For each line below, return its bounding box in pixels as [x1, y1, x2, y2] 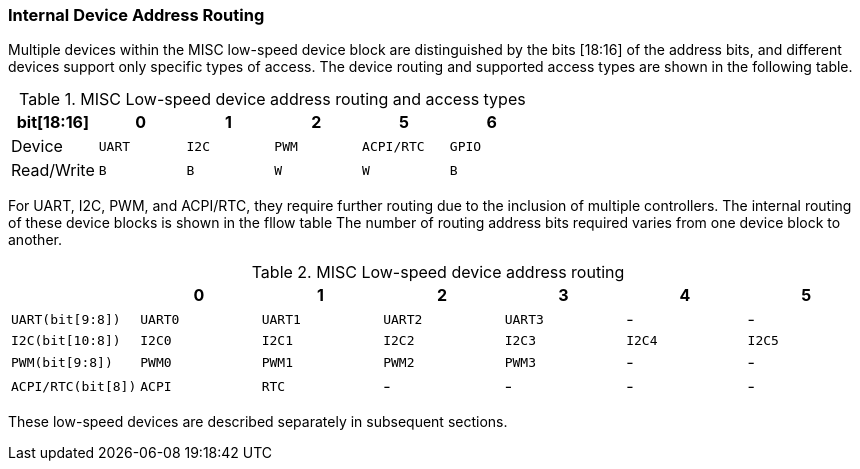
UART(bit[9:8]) [11, 311, 121, 327]
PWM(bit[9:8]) [11, 354, 113, 370]
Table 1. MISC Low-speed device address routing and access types [19, 89, 526, 110]
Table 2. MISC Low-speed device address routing [251, 262, 625, 283]
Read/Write [11, 160, 95, 181]
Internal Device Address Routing [8, 5, 265, 25]
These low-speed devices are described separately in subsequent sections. [8, 413, 508, 431]
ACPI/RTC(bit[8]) [11, 378, 137, 394]
